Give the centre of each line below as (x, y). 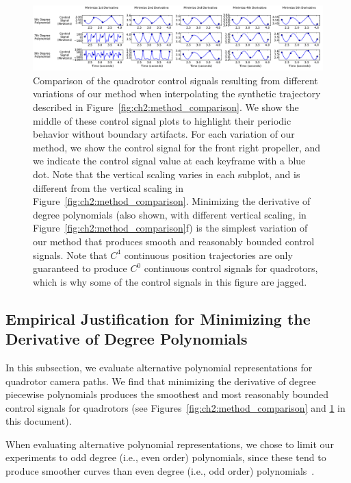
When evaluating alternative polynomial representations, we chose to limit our (170, 444)
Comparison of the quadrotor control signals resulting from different (175, 80)
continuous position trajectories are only (208, 255)
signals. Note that (70, 255)
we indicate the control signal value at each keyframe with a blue (169, 161)
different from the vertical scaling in (108, 187)
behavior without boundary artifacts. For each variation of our (164, 134)
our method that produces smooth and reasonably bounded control (174, 241)
